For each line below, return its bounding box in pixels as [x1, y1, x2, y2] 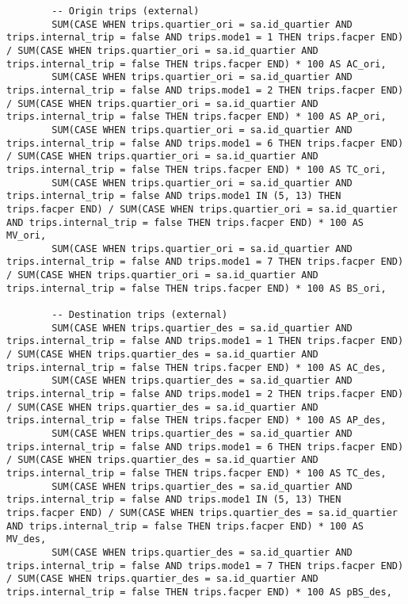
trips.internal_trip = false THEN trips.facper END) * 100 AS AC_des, [6, 361, 387, 373]
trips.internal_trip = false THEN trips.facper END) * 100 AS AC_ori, [6, 58, 387, 70]
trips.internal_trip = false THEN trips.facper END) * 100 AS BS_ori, [6, 282, 387, 294]
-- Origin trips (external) [51, 6, 200, 17]
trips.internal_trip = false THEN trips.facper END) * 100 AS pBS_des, [6, 586, 392, 598]
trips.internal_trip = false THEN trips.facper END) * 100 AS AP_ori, [6, 111, 387, 123]
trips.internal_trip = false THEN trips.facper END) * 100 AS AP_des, [6, 415, 387, 426]
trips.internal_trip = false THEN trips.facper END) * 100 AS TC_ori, [6, 163, 387, 175]
